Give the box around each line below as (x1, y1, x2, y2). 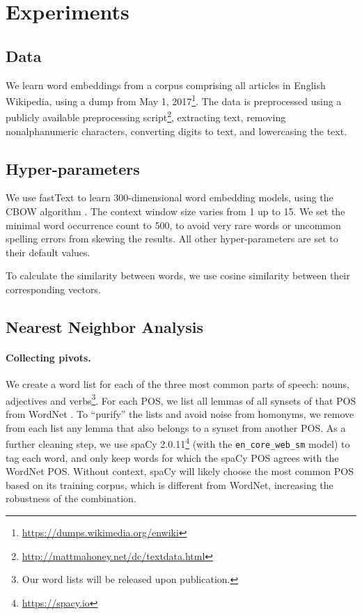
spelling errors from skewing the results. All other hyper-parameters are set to (6, 231, 338, 246)
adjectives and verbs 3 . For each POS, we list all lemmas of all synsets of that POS (6, 391, 356, 407)
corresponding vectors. (6, 282, 101, 297)
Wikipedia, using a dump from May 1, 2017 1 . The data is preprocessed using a (6, 92, 342, 108)
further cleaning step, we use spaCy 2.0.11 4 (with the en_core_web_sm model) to (6, 435, 350, 451)
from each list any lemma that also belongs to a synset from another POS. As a (6, 420, 346, 435)
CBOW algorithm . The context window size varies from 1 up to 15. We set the (6, 204, 345, 219)
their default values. (6, 244, 90, 259)
